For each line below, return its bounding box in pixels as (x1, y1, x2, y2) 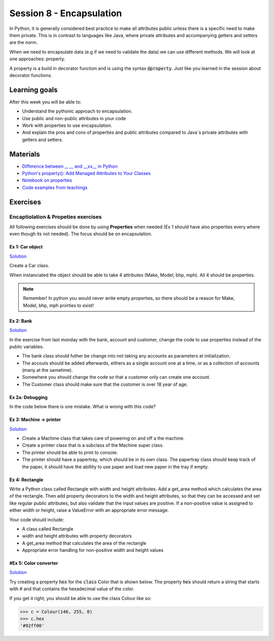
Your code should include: (9, 516, 64, 522)
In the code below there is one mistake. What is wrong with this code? (9, 404, 156, 410)
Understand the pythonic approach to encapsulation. (22, 108, 133, 114)
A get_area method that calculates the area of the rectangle (22, 540, 147, 546)
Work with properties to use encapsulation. (22, 122, 113, 128)
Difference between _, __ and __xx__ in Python (22, 163, 118, 169)
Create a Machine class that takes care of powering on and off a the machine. (22, 435, 185, 441)
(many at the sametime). (22, 367, 73, 373)
